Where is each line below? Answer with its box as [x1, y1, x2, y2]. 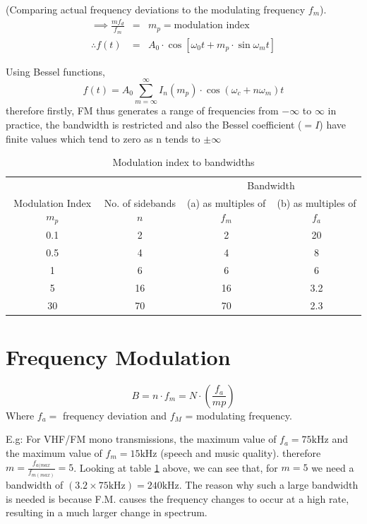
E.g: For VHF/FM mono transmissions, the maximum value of [6, 431, 277, 446]
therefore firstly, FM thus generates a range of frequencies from [6, 103, 279, 118]
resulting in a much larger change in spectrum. [6, 505, 207, 520]
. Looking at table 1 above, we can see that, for [73, 460, 278, 475]
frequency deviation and [62, 407, 167, 422]
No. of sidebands [104, 196, 176, 210]
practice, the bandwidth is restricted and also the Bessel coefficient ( [6, 117, 302, 131]
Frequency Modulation [6, 342, 231, 371]
